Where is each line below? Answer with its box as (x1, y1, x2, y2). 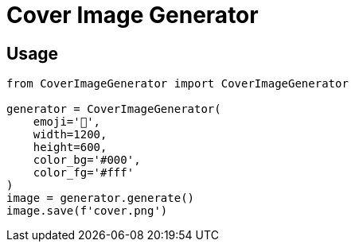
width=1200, (33, 128, 107, 141)
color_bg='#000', (33, 153, 141, 167)
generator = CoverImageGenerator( (6, 103, 221, 116)
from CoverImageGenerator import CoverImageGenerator (6, 77, 349, 91)
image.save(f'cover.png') (6, 204, 168, 218)
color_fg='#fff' (33, 166, 135, 180)
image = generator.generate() (6, 192, 195, 205)
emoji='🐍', (33, 115, 101, 129)
